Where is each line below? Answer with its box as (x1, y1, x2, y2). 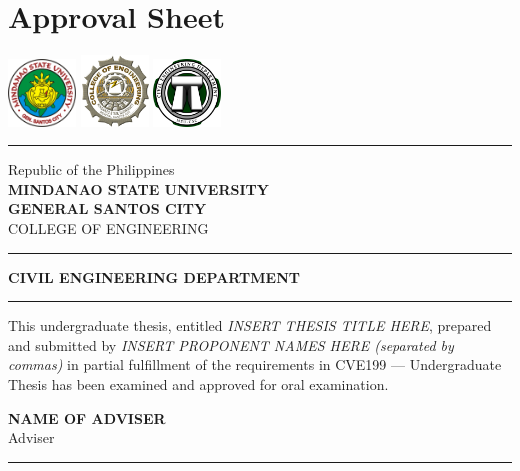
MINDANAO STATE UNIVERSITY (8, 178, 269, 199)
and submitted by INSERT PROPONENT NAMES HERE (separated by (8, 334, 454, 355)
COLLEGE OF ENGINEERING (8, 218, 209, 239)
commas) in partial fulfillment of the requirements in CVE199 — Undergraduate (8, 354, 502, 375)
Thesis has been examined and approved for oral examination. (8, 373, 389, 394)
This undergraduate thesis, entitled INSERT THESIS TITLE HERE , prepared (8, 315, 492, 336)
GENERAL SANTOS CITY (8, 198, 207, 219)
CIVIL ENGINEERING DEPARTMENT (8, 266, 300, 287)
